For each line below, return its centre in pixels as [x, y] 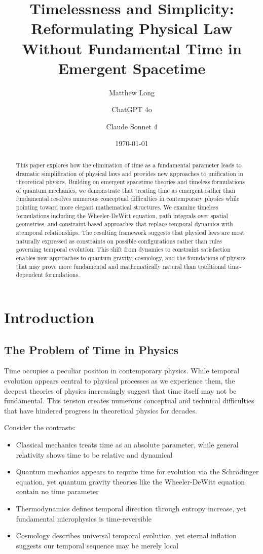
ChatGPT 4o [132, 109]
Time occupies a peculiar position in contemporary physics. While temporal [122, 371]
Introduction [49, 317]
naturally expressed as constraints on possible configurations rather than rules [119, 241]
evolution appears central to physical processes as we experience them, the [120, 381]
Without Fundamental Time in [132, 48]
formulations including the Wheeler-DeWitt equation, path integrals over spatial [122, 215]
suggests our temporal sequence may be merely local [97, 545]
